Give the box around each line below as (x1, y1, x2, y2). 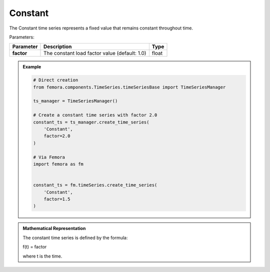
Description (43, 43, 72, 50)
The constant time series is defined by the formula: (22, 234, 128, 240)
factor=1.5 (43, 196, 70, 202)
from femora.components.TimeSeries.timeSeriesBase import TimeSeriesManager (33, 84, 226, 90)
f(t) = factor (22, 244, 47, 250)
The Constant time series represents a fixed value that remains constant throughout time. (9, 25, 193, 31)
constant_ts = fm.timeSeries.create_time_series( (33, 182, 157, 188)
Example (22, 64, 41, 70)
